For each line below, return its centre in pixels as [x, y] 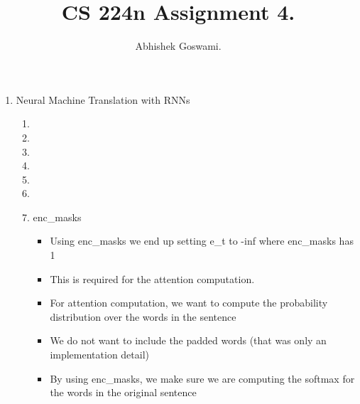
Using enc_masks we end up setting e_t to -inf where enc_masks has [202, 241]
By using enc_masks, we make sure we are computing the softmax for [202, 378]
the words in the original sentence [123, 392]
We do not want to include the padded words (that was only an [188, 340]
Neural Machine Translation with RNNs [103, 99]
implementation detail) [100, 355]
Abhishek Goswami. [178, 46]
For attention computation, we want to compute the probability [189, 303]
